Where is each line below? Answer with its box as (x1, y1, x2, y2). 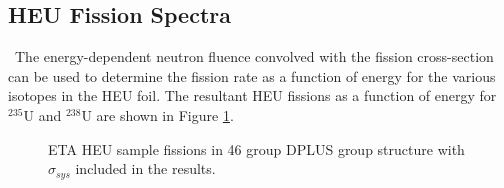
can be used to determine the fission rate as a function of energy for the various (8, 65, 496, 86)
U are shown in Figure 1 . (81, 104, 234, 125)
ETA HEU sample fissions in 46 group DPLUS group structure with (48, 138, 465, 159)
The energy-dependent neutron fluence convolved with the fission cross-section (14, 46, 494, 67)
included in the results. (75, 158, 216, 179)
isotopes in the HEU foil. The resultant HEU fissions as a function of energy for (8, 85, 497, 106)
